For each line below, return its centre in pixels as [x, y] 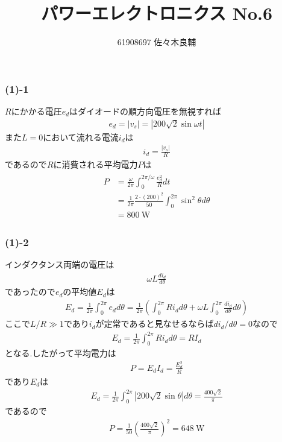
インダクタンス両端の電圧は [60, 264]
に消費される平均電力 [96, 164]
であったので [30, 292]
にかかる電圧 [36, 111]
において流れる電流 [81, 137]
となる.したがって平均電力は [61, 353]
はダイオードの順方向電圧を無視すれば [146, 111]
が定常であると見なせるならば [155, 324]
